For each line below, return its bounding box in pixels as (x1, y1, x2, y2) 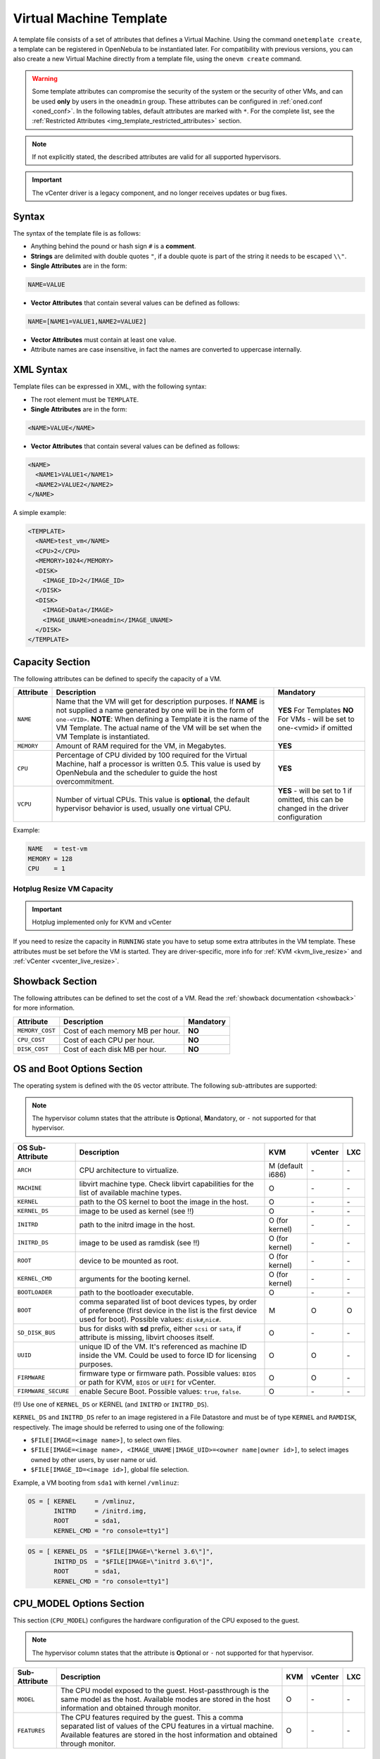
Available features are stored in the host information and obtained (60, 1730, 278, 1740)
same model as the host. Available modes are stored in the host (60, 1694, 271, 1704)
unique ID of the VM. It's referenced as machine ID (79, 1341, 248, 1351)
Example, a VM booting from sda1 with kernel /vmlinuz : (13, 1478, 179, 1487)
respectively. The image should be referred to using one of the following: (13, 1423, 224, 1431)
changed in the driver (277, 804, 349, 813)
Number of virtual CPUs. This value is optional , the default (56, 795, 250, 805)
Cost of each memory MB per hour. (63, 1026, 181, 1036)
